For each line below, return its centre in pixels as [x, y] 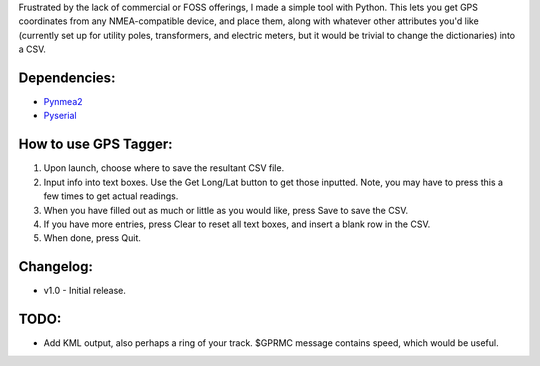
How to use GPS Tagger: [96, 144]
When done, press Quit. [92, 238]
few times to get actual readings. [111, 196]
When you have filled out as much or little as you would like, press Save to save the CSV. [226, 210]
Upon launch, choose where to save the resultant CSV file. [164, 168]
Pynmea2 [63, 102]
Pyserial [60, 116]
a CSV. [32, 49]
